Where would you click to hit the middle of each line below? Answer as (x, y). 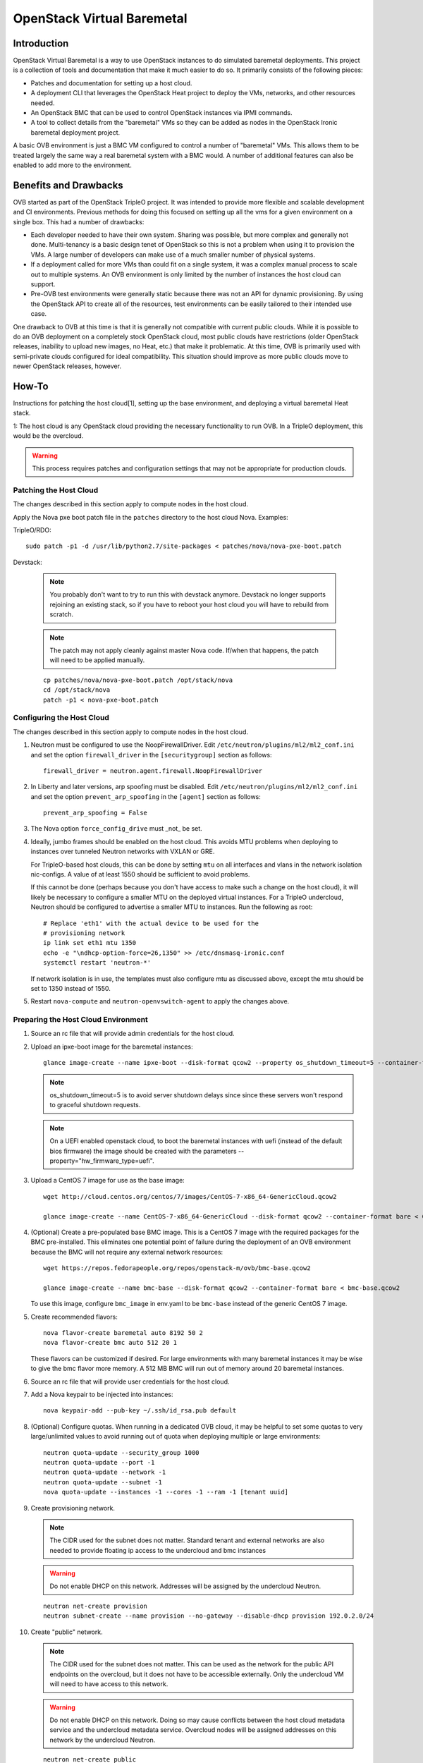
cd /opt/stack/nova (77, 690)
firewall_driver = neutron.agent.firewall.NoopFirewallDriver (153, 771)
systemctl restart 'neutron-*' (97, 963)
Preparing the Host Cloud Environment (80, 1020)
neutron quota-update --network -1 (105, 1472)
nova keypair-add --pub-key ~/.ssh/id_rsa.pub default (140, 1411)
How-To (31, 386)
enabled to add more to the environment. (72, 165)
